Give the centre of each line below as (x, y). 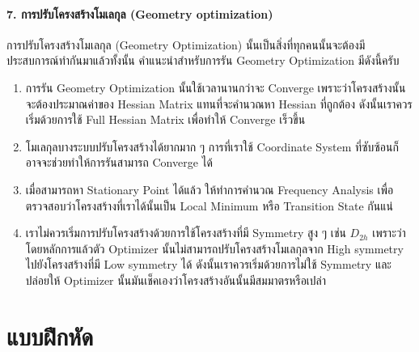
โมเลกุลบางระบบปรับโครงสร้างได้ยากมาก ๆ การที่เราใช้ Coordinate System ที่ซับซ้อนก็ (212, 146)
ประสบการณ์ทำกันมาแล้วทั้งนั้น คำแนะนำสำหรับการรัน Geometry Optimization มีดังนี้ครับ (203, 60)
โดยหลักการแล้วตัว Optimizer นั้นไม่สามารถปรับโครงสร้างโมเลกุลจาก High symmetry (214, 248)
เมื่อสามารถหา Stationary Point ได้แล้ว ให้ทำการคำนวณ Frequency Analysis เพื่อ (209, 189)
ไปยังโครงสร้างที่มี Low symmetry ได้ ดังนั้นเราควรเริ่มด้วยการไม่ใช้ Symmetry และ (208, 264)
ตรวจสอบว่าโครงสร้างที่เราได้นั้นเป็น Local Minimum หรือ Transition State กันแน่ (209, 205)
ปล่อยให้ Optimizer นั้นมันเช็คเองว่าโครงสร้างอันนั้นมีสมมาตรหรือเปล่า (176, 280)
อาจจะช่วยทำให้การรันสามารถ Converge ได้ (119, 162)
